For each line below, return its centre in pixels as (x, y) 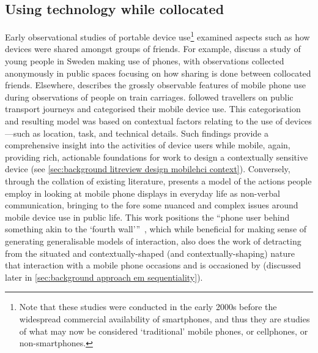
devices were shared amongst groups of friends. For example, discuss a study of (153, 49)
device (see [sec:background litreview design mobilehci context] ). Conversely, (148, 169)
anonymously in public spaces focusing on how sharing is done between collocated (158, 73)
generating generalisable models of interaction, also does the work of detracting (153, 241)
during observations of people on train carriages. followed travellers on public (149, 97)
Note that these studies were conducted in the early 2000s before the (148, 307)
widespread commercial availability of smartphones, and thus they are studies (165, 318)
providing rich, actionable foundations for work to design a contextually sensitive (157, 157)
